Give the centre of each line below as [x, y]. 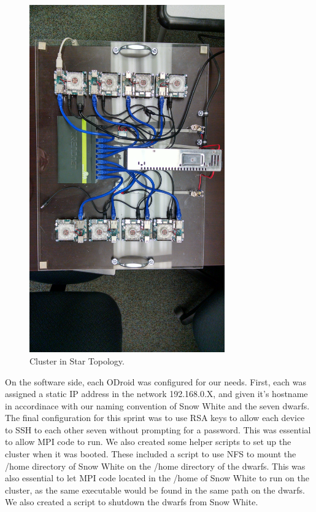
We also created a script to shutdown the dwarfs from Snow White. [132, 502]
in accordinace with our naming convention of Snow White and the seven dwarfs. [157, 405]
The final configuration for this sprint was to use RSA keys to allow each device [155, 418]
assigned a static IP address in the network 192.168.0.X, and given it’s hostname [156, 394]
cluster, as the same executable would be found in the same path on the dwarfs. [155, 490]
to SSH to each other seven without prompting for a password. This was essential [158, 429]
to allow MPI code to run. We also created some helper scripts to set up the [148, 442]
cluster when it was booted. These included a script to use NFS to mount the [151, 454]
